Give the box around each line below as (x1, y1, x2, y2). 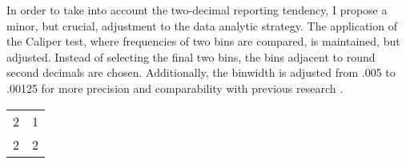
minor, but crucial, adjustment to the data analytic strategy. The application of (6, 17, 397, 34)
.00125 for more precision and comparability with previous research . (6, 79, 344, 96)
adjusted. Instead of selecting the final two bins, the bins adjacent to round (6, 48, 376, 65)
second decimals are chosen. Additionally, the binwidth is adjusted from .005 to (6, 64, 396, 81)
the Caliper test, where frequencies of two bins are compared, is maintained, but (6, 33, 400, 50)
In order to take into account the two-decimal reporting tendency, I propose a (6, 2, 388, 18)
